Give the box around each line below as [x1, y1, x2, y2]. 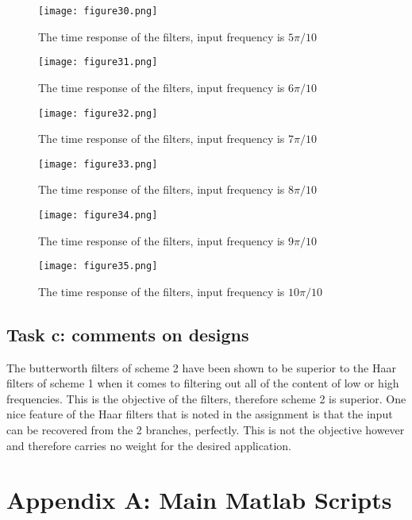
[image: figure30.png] [38, 6, 158, 17]
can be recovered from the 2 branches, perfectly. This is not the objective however [6, 422, 405, 438]
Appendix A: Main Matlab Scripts [6, 483, 392, 516]
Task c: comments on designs [6, 322, 249, 346]
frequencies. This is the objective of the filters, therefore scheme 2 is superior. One [6, 390, 406, 406]
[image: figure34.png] [38, 210, 158, 221]
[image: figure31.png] [38, 56, 158, 68]
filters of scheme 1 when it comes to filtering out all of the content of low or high [6, 375, 399, 391]
